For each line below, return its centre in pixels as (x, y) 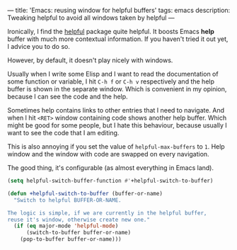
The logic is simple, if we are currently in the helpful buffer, (107, 213)
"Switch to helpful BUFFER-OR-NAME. (68, 200)
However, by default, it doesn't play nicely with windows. (90, 60)
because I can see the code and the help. (68, 96)
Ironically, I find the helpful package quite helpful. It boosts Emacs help (111, 32)
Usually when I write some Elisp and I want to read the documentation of (113, 74)
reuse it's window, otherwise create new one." (79, 220)
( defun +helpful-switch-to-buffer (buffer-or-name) (85, 193)
